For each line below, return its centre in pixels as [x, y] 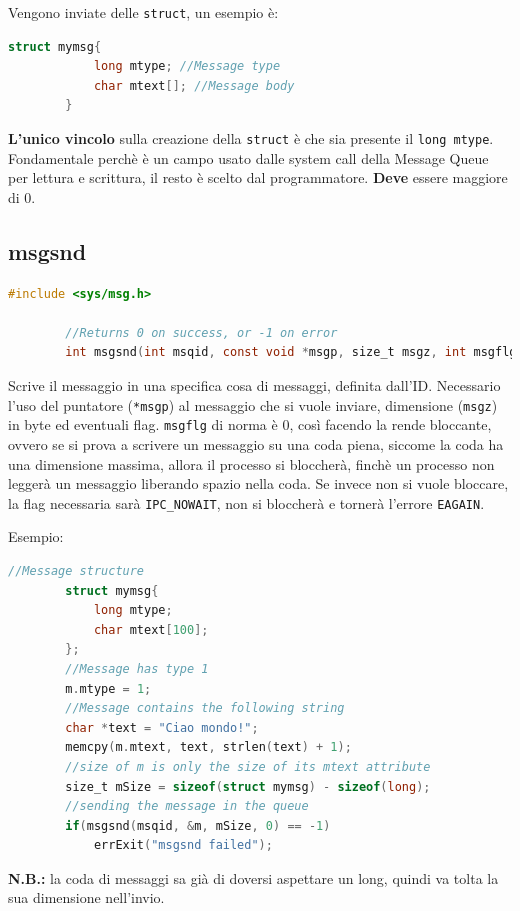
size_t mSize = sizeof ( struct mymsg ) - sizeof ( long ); [248, 786]
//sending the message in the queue [187, 806]
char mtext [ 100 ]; [151, 629]
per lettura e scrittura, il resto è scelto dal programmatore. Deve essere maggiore [258, 177]
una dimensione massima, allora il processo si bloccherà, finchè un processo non [251, 463]
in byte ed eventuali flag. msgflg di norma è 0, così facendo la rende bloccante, [250, 424]
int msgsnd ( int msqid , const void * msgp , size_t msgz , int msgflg [291, 352]
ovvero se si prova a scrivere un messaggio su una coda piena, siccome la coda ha [256, 443]
